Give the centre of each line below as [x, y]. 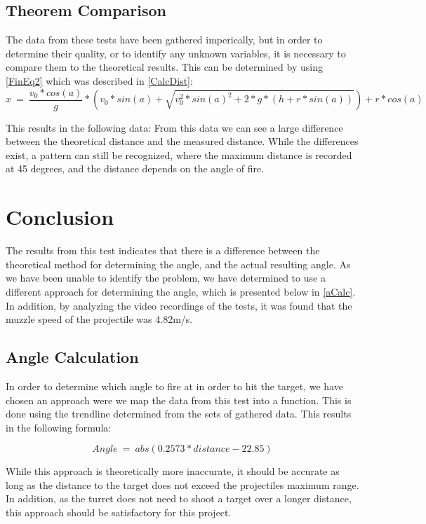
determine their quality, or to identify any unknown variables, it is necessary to [176, 53]
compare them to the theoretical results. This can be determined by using [164, 67]
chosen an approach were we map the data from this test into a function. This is [179, 400]
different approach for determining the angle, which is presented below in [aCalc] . [181, 291]
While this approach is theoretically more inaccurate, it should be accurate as [173, 471]
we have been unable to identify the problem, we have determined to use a [166, 278]
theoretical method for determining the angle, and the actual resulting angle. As [178, 264]
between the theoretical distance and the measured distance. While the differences [182, 141]
